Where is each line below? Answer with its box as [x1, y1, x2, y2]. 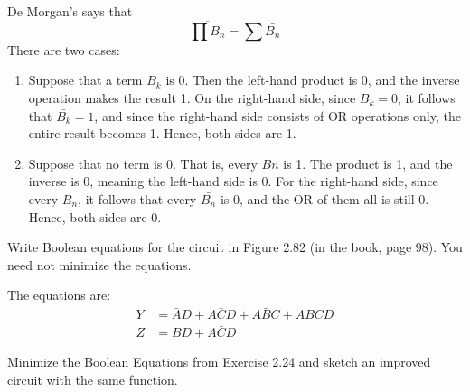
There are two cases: [7, 40, 120, 59]
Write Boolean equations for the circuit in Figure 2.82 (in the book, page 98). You [7, 238, 463, 257]
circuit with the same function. [7, 370, 178, 389]
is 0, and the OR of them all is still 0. [220, 189, 429, 208]
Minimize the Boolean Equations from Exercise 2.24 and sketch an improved [7, 352, 431, 371]
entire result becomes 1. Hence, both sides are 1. [28, 124, 296, 143]
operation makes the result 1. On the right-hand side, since [28, 89, 356, 107]
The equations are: [7, 285, 111, 304]
